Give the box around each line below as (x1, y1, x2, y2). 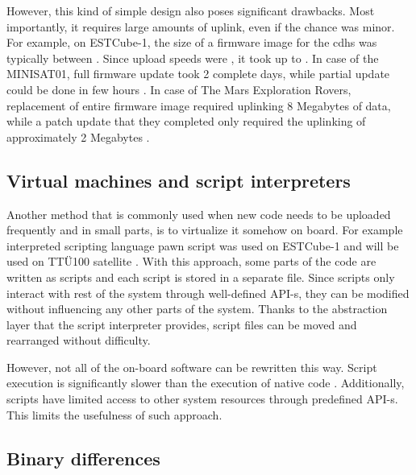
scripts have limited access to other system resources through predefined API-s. (6, 390, 398, 407)
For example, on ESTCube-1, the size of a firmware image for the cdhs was (6, 34, 377, 51)
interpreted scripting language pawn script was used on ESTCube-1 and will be (6, 237, 399, 254)
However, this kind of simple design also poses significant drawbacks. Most (6, 2, 375, 19)
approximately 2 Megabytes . (6, 128, 150, 145)
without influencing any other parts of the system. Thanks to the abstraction (6, 300, 388, 317)
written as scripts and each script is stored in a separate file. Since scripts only (6, 268, 395, 285)
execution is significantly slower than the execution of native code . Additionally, (6, 374, 405, 391)
